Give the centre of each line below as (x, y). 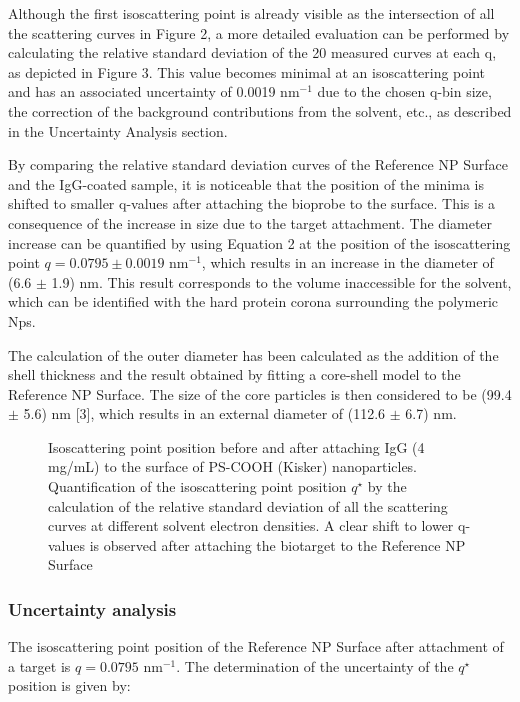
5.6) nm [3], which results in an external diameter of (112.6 (204, 413)
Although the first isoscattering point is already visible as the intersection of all (251, 13)
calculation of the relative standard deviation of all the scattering (248, 505)
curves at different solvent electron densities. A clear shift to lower (251, 525)
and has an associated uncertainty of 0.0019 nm (154, 91)
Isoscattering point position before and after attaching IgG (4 (236, 446)
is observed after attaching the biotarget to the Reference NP (277, 544)
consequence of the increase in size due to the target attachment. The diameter (250, 222)
